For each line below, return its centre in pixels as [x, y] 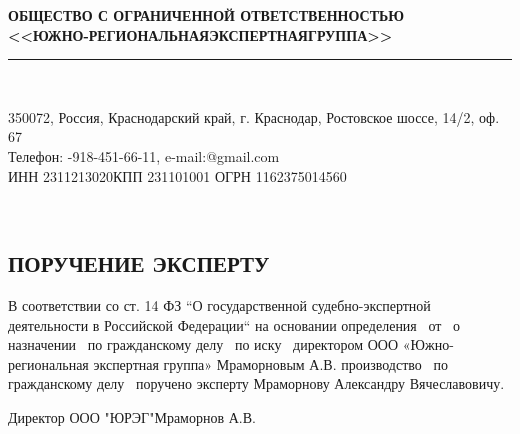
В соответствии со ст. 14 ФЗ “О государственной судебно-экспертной [219, 304]
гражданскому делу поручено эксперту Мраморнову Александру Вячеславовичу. [256, 383]
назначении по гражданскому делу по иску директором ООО [203, 344]
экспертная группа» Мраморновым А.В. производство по [270, 363]
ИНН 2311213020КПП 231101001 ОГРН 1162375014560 [177, 175]
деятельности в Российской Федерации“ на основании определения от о [234, 324]
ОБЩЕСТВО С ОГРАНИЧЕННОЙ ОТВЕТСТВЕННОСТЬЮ [206, 15]
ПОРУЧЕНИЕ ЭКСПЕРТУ [139, 263]
